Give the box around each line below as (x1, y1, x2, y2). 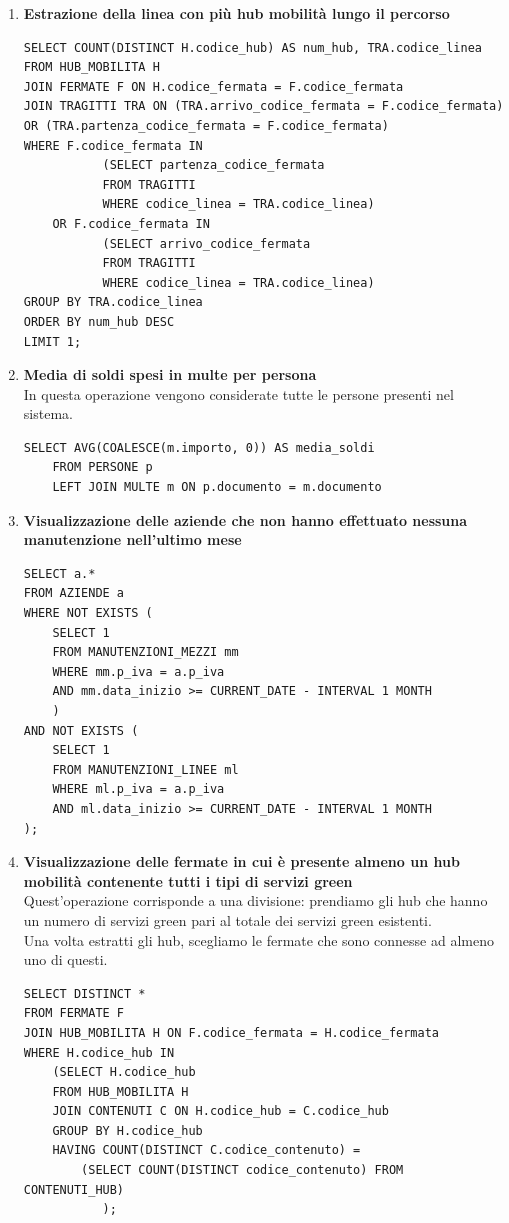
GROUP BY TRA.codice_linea (23, 295, 203, 310)
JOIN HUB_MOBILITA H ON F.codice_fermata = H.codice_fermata (23, 1025, 440, 1040)
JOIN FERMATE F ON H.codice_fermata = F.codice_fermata (23, 79, 404, 94)
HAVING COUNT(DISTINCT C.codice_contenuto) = (52, 1143, 361, 1158)
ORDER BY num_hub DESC (23, 314, 175, 329)
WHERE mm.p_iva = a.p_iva (52, 664, 225, 679)
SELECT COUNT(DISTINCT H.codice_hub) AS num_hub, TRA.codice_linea (23, 40, 482, 55)
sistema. (23, 403, 73, 424)
